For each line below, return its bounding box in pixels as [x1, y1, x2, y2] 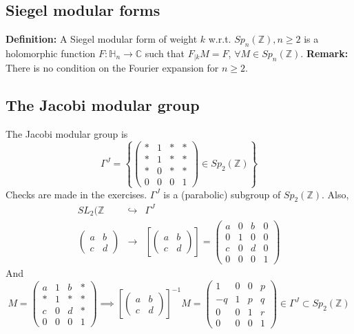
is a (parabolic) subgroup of [163, 187, 281, 201]
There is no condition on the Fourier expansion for [6, 61, 219, 75]
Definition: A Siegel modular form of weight [6, 32, 198, 46]
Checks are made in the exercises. [6, 187, 147, 201]
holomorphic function [6, 46, 96, 60]
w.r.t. [208, 32, 231, 46]
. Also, [322, 187, 349, 201]
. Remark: [300, 46, 348, 60]
